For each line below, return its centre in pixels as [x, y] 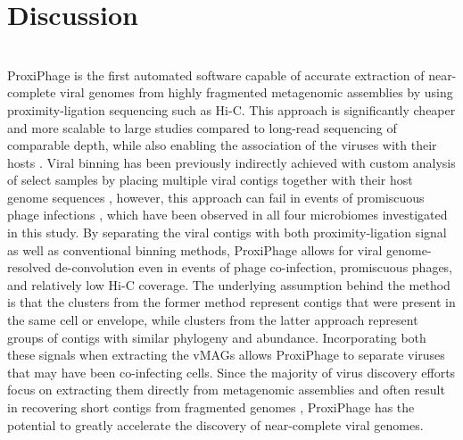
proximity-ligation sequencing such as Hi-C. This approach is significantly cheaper [231, 109]
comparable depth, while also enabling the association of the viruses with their [222, 145]
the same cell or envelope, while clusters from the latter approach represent [213, 320]
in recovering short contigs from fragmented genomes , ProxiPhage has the [211, 407]
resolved [29, 267]
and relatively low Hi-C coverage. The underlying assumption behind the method [229, 284]
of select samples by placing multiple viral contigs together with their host [210, 180]
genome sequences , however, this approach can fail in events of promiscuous [216, 197]
